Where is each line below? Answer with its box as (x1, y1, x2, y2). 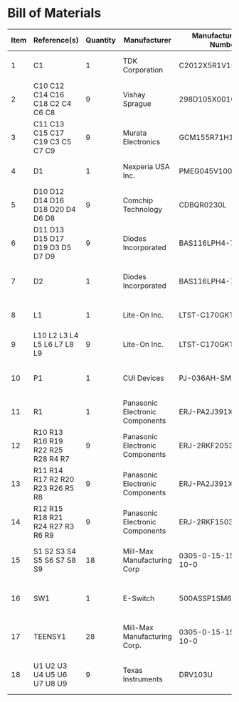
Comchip (122, 195, 154, 205)
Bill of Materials (7, 5, 102, 21)
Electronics (122, 136, 161, 146)
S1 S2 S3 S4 (33, 546, 77, 556)
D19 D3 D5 (33, 242, 72, 252)
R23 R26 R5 (33, 483, 75, 493)
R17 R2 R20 (33, 474, 75, 484)
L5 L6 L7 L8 (33, 339, 75, 349)
